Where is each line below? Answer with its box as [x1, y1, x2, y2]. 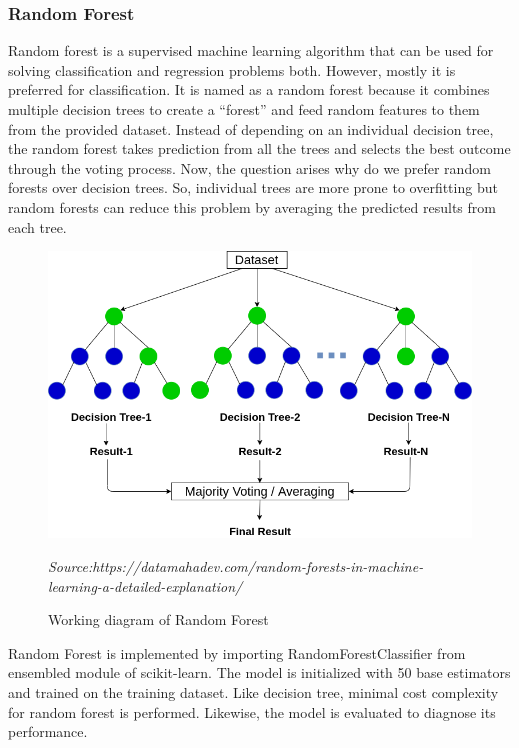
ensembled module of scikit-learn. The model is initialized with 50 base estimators [8, 662, 511, 683]
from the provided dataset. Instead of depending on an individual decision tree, [8, 118, 494, 139]
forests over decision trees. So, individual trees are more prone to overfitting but [8, 177, 498, 198]
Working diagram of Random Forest [48, 609, 269, 630]
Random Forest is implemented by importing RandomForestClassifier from [8, 642, 466, 663]
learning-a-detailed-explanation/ [48, 575, 243, 596]
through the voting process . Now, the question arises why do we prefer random [8, 157, 491, 178]
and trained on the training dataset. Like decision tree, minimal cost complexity [8, 681, 499, 702]
